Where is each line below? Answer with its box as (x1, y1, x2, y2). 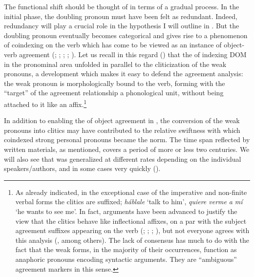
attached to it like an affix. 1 (4, 97, 87, 109)
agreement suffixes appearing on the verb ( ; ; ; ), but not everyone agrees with (15, 225, 250, 235)
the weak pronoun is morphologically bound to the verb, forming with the (4, 78, 225, 88)
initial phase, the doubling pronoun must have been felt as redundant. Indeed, (4, 11, 237, 21)
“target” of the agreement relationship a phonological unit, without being (4, 87, 224, 98)
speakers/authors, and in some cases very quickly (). (4, 163, 161, 173)
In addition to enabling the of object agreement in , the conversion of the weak (4, 115, 240, 126)
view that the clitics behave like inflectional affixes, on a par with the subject (15, 215, 247, 226)
